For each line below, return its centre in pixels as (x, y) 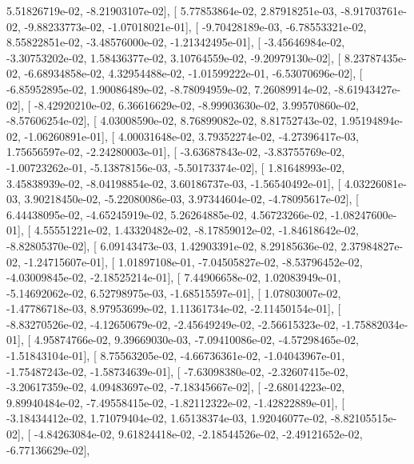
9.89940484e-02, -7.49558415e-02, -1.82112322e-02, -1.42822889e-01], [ (176, 402)
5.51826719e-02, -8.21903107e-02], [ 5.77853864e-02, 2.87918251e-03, (172, 10)
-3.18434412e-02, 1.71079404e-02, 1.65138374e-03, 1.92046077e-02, (167, 418)
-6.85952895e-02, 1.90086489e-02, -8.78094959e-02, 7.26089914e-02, (169, 88)
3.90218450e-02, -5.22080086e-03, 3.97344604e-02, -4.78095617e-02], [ (191, 199)
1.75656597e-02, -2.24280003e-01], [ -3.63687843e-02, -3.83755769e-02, (176, 152)
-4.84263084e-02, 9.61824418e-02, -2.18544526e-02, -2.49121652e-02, (198, 434)
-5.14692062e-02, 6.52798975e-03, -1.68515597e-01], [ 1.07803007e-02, (174, 292)
